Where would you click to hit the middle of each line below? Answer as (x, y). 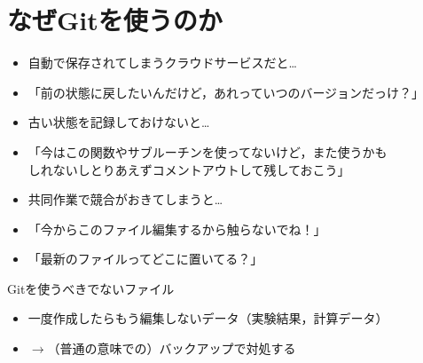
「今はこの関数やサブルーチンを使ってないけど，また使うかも (208, 151)
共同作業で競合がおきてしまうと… (125, 199)
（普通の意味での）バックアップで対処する (172, 348)
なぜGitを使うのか (115, 20)
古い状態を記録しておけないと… (119, 122)
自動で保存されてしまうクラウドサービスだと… (162, 63)
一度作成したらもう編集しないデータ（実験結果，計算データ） (208, 318)
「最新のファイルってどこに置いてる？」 (145, 259)
